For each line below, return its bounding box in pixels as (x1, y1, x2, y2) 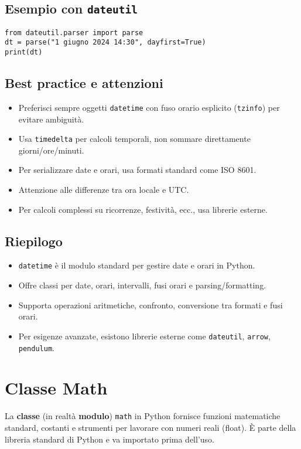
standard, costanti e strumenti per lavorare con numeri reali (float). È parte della (5, 421, 296, 433)
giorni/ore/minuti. (18, 144, 84, 156)
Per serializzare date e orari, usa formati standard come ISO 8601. (18, 164, 256, 176)
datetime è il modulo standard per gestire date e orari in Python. (18, 259, 255, 271)
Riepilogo (5, 232, 63, 250)
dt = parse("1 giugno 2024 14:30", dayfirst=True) (5, 38, 206, 47)
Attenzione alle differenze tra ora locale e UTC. (18, 183, 189, 196)
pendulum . (18, 341, 54, 353)
